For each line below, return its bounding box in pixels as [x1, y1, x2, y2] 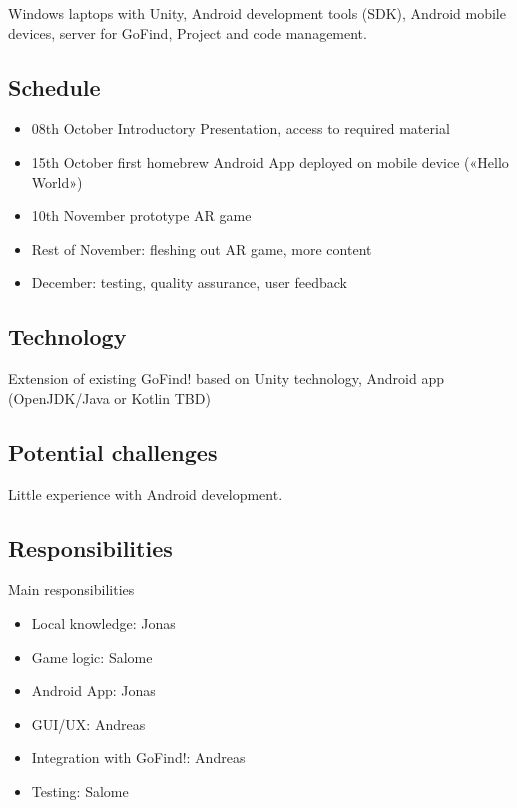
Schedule [8, 71, 101, 102]
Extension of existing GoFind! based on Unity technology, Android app [8, 368, 445, 389]
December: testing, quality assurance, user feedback [31, 272, 348, 293]
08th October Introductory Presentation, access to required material [31, 118, 450, 139]
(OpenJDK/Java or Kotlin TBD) [8, 387, 211, 408]
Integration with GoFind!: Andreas [31, 747, 246, 768]
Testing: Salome [31, 780, 129, 801]
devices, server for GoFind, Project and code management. [8, 22, 367, 43]
